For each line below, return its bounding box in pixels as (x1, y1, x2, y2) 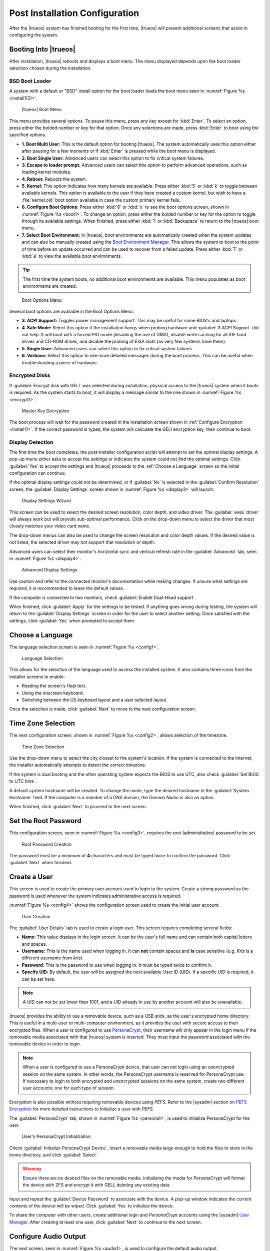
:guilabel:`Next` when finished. (9, 860, 72, 866)
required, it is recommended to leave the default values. (9, 585, 124, 591)
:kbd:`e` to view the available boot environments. (21, 253, 122, 259)
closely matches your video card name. (9, 523, 90, 529)
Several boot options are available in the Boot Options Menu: (9, 308, 134, 314)
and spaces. (21, 941, 47, 947)
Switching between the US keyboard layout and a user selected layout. (21, 697, 167, 703)
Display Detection (9, 438, 53, 445)
